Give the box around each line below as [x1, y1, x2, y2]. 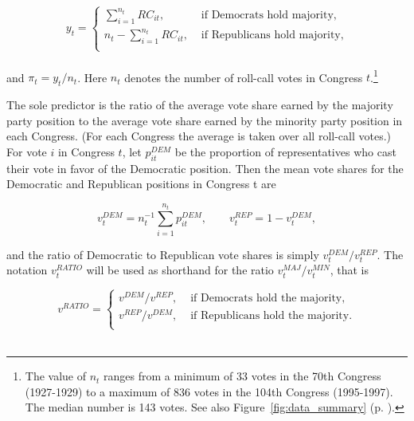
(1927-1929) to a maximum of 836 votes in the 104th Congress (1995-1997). [25, 383, 393, 399]
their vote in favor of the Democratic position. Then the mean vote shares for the [6, 159, 404, 176]
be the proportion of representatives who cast [174, 144, 396, 160]
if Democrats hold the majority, [190, 293, 346, 305]
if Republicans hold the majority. [190, 310, 353, 322]
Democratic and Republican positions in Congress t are [6, 175, 276, 192]
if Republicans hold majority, [201, 30, 344, 41]
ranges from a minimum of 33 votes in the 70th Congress [103, 368, 381, 384]
